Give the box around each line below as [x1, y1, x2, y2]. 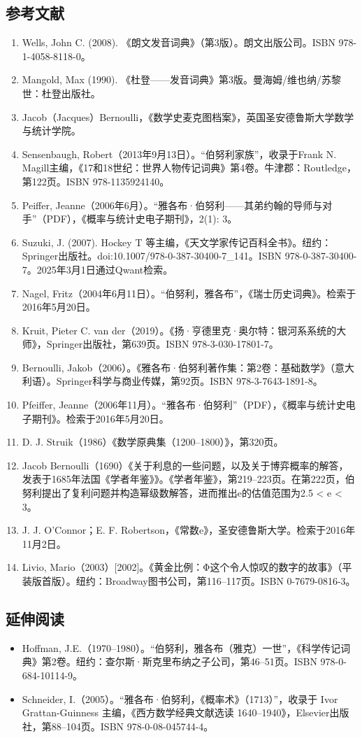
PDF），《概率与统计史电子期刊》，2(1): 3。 [46, 211, 238, 226]
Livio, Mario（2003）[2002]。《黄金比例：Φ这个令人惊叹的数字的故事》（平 [22, 560, 352, 574]
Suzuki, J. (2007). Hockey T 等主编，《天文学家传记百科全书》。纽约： [22, 234, 332, 249]
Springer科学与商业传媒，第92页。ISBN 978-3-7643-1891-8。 [56, 374, 323, 388]
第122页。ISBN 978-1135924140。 [22, 173, 170, 188]
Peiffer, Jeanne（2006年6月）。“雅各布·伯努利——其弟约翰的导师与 [22, 197, 323, 212]
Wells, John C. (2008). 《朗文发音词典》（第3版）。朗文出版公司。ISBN [22, 35, 335, 50]
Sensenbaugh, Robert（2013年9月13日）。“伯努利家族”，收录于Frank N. [22, 146, 337, 161]
